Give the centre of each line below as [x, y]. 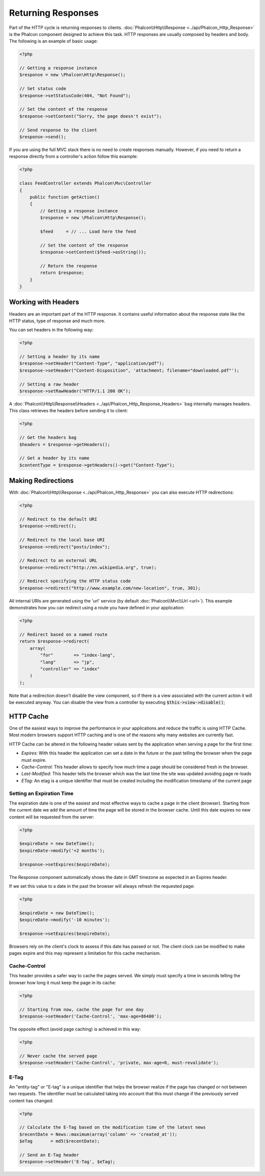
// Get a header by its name [54, 458]
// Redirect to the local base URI [62, 540]
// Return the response [69, 266]
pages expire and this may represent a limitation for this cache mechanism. [85, 953]
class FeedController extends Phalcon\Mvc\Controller [85, 183]
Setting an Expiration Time [41, 793]
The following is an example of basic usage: [53, 41]
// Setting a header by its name [60, 357]
